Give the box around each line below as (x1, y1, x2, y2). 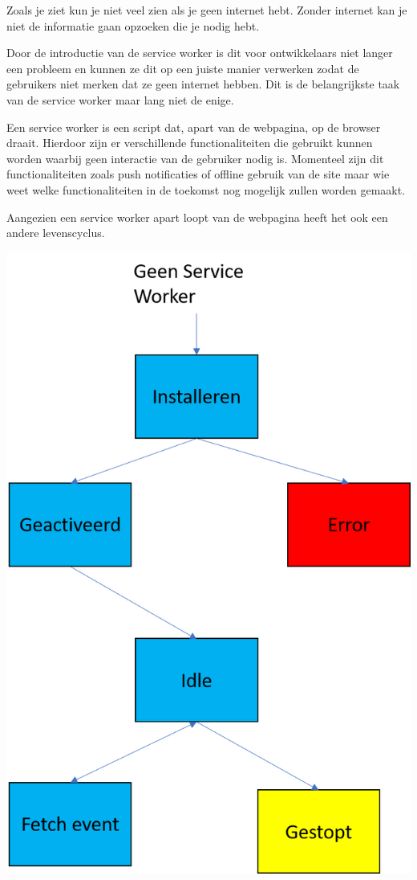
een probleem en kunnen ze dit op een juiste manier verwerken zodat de (6, 59, 359, 76)
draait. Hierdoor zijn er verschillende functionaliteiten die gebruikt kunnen (6, 134, 373, 151)
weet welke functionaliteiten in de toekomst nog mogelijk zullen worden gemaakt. (6, 181, 406, 198)
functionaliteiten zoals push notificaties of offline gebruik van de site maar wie (6, 166, 390, 182)
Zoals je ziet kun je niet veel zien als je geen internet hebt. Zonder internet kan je (6, 2, 407, 18)
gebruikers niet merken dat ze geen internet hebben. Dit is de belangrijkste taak (6, 76, 400, 92)
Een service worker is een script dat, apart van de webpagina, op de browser (6, 118, 381, 135)
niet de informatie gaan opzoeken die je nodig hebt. (6, 17, 260, 34)
